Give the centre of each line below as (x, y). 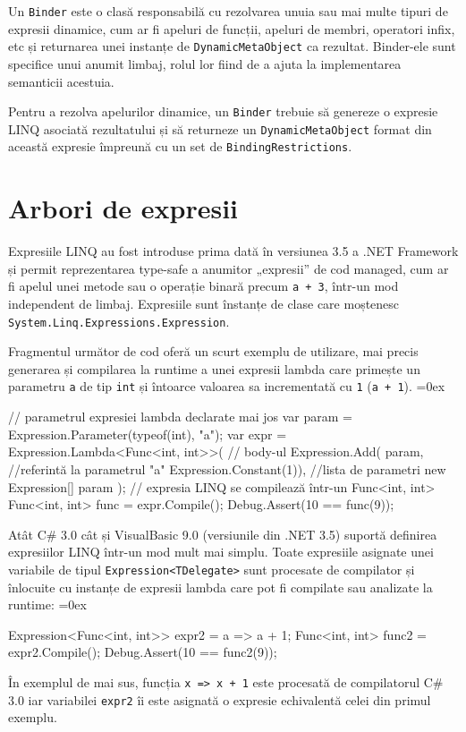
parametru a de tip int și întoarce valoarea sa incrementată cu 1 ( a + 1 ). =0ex (227, 386)
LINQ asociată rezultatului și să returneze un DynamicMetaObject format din (220, 128)
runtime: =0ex (47, 604)
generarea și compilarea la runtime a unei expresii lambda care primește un (214, 368)
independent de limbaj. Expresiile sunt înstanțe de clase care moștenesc (204, 304)
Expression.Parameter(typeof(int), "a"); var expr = (148, 434)
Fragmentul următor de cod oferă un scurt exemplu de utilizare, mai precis (213, 351)
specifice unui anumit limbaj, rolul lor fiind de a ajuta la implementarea (205, 63)
